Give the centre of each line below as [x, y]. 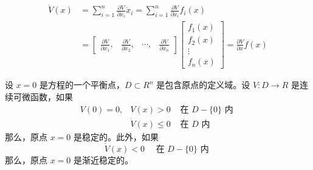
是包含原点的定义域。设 [203, 85]
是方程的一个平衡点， [82, 85]
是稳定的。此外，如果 [116, 136]
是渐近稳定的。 [104, 159]
